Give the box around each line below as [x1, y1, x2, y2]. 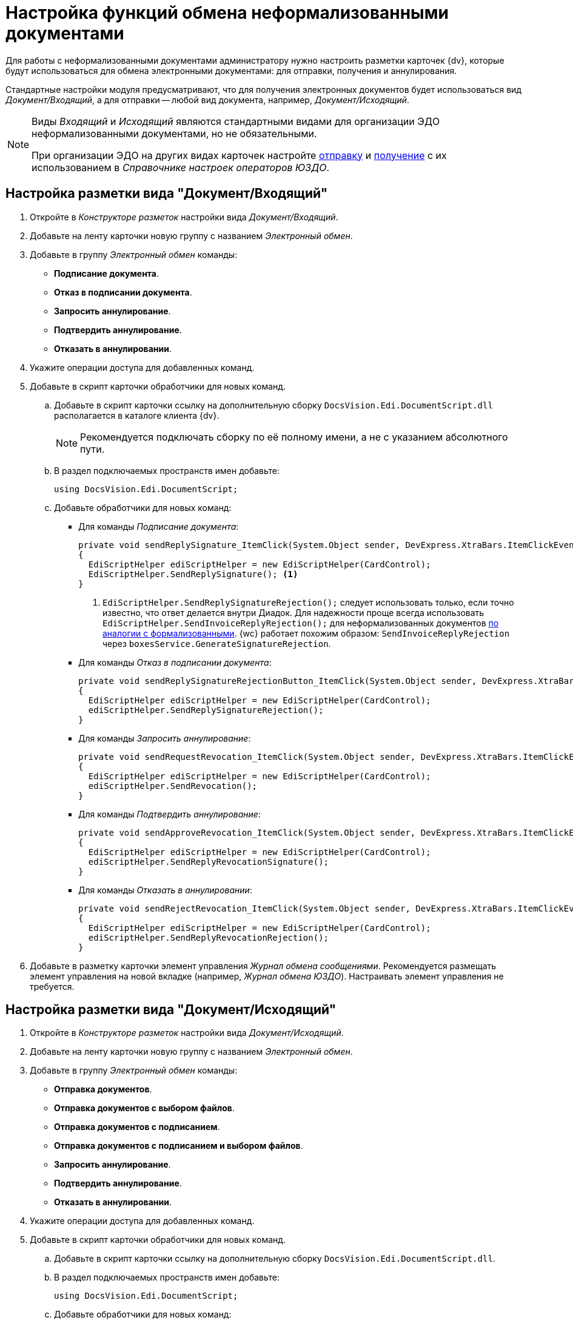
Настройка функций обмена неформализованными [5, 2, 449, 23]
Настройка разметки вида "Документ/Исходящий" [5, 1002, 337, 1018]
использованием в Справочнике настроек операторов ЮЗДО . [32, 161, 330, 174]
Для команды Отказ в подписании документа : [78, 657, 272, 668]
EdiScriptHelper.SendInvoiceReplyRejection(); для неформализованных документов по [102, 617, 499, 628]
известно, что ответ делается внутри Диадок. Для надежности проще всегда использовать [102, 607, 484, 618]
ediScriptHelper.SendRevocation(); [88, 780, 258, 791]
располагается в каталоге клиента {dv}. [54, 410, 219, 421]
